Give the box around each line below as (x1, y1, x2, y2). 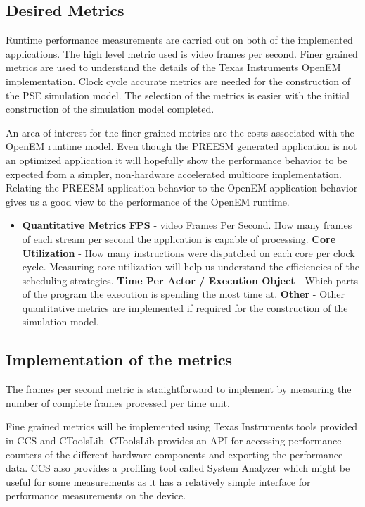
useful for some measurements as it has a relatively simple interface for (6, 474, 311, 489)
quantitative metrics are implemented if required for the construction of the (22, 300, 348, 315)
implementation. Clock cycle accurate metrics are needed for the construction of (6, 73, 350, 88)
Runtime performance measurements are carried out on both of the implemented (6, 32, 353, 47)
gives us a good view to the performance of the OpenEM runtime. (6, 194, 290, 208)
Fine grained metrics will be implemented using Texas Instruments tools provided (6, 419, 358, 434)
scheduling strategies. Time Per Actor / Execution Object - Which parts (22, 273, 358, 287)
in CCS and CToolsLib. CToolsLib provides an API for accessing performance (6, 433, 342, 448)
